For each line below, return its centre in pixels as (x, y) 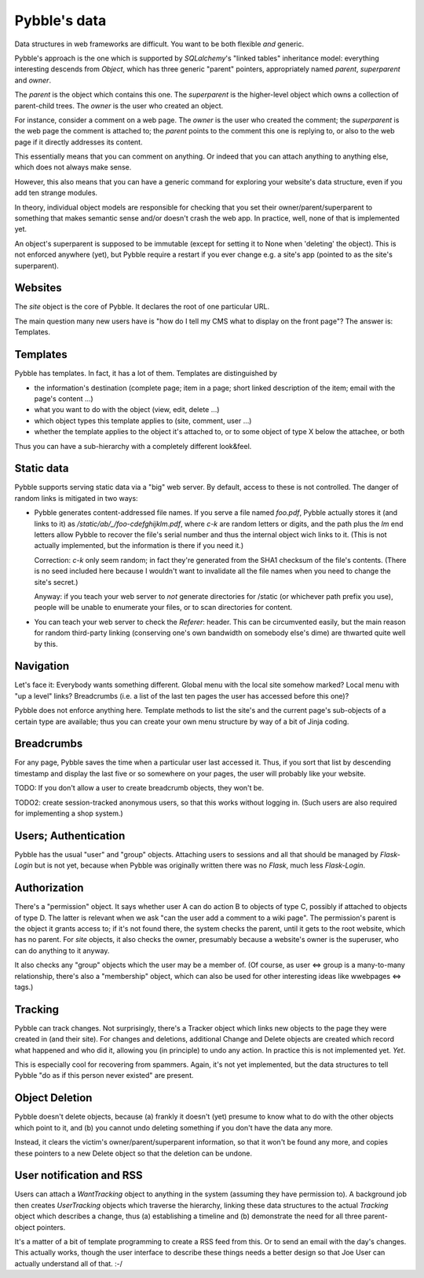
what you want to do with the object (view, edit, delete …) (127, 410)
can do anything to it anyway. (62, 951)
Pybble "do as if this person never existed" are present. (104, 1075)
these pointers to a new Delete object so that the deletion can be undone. (133, 1153)
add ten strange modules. (56, 193)
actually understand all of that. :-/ (69, 1263)
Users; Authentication (70, 836)
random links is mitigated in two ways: (76, 498)
